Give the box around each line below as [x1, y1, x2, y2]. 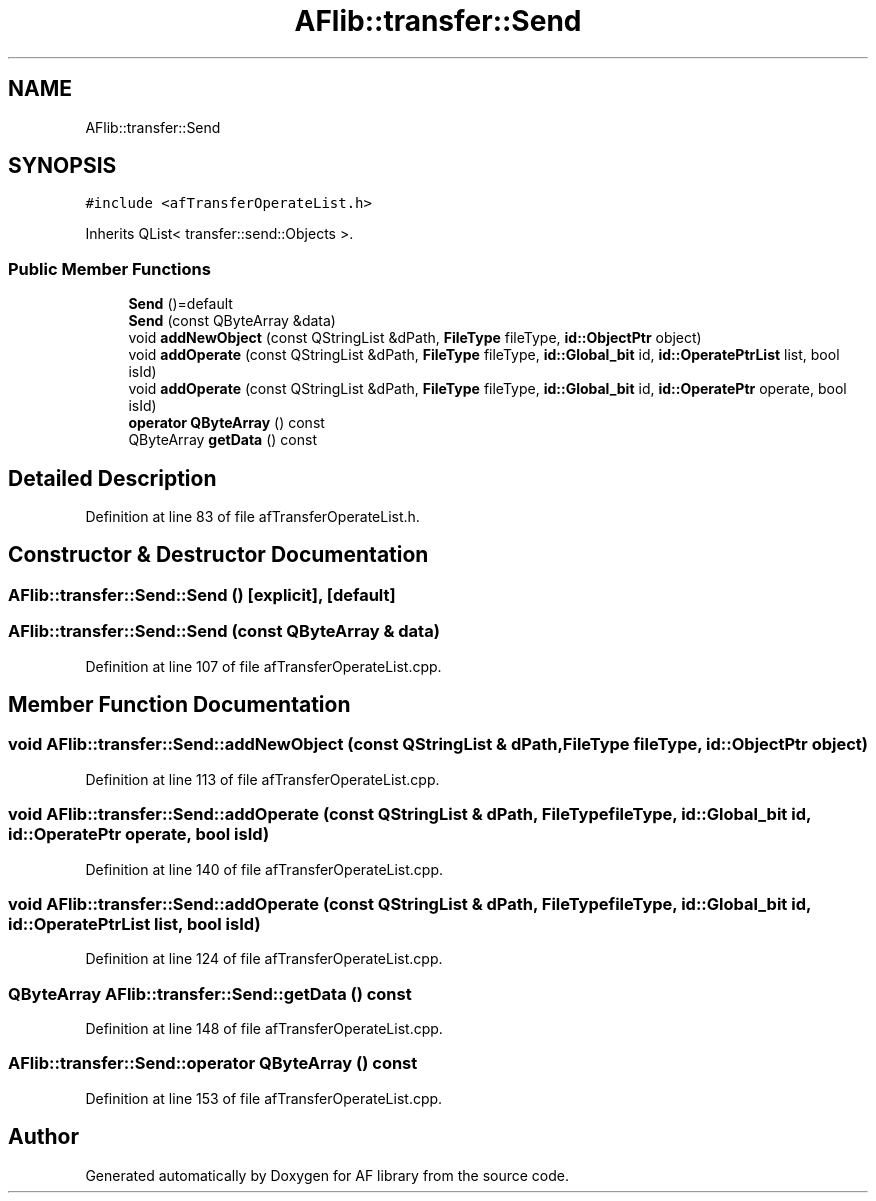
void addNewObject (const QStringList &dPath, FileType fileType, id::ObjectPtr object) [128, 329, 702, 347]
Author [8, 1124, 79, 1150]
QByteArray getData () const [128, 431, 317, 449]
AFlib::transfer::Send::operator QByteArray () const [8, 1053, 418, 1074]
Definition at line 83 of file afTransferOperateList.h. [85, 508, 420, 526]
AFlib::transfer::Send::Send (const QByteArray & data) [8, 621, 440, 642]
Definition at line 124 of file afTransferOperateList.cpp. [85, 950, 443, 968]
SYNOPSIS [8, 153, 117, 179]
